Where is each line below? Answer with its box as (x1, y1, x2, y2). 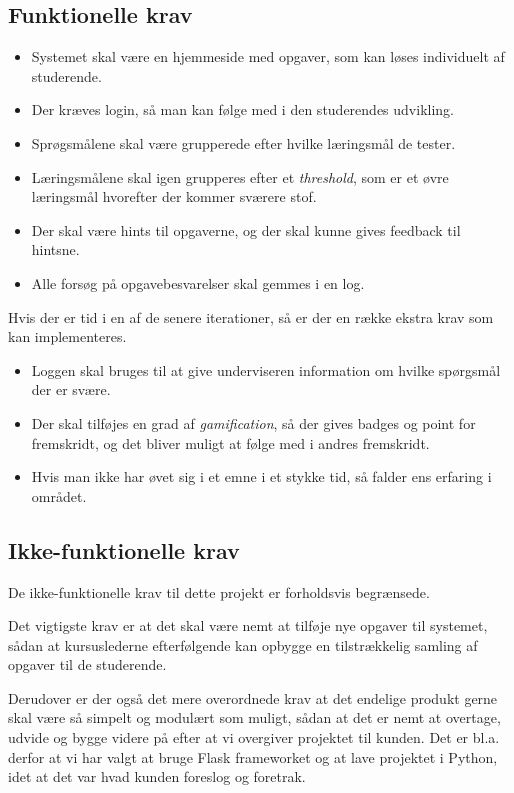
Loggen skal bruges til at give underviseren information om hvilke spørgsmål (31, 359, 501, 380)
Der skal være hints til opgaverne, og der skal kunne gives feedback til (31, 219, 461, 240)
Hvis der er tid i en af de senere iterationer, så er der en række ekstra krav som (8, 306, 494, 327)
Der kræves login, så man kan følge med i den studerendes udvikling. (31, 99, 454, 120)
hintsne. (31, 239, 80, 260)
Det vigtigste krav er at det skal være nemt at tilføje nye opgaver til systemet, (8, 615, 488, 636)
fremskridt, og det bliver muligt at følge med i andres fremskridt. (31, 432, 430, 453)
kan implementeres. (8, 326, 127, 347)
